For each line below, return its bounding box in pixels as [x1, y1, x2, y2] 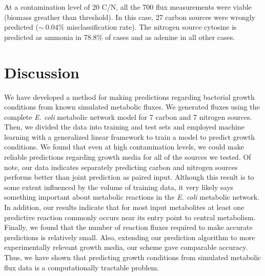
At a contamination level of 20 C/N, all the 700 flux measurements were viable [4, 2, 252, 12]
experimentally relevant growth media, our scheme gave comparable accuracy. [4, 242, 248, 252]
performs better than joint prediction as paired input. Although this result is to [4, 172, 254, 182]
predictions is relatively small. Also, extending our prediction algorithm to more [4, 231, 255, 242]
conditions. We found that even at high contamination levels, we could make [4, 141, 244, 152]
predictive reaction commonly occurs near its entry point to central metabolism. [4, 211, 256, 222]
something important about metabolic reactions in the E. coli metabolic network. [4, 192, 259, 202]
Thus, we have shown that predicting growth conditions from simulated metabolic [4, 252, 261, 262]
